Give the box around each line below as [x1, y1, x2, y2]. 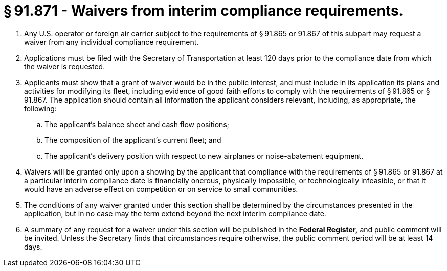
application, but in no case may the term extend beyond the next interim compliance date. [24, 209, 326, 218]
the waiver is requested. [24, 62, 105, 71]
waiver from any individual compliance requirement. [24, 37, 199, 46]
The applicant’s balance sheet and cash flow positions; [44, 119, 230, 129]
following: [24, 104, 57, 113]
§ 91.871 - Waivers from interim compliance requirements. [4, 2, 404, 19]
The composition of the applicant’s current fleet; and [44, 135, 221, 144]
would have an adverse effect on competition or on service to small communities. [24, 184, 298, 193]
